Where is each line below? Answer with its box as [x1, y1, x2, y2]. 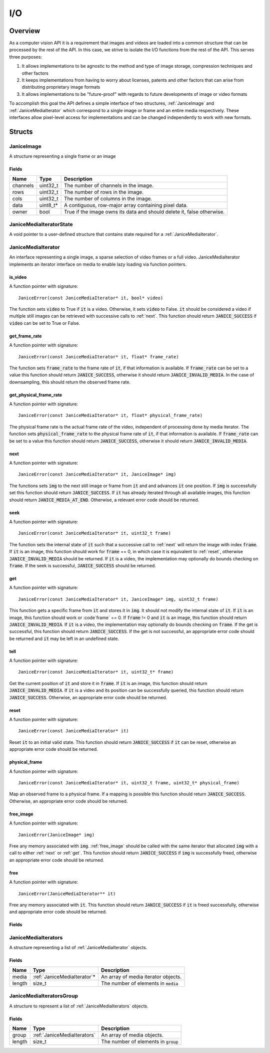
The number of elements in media [100, 980, 178, 987]
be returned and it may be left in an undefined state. [9, 636, 119, 642]
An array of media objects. [100, 1031, 163, 1038]
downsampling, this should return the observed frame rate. [9, 379, 131, 385]
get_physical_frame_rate [9, 391, 62, 398]
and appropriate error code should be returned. [9, 909, 107, 915]
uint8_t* [39, 201, 58, 208]
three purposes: [9, 54, 42, 60]
